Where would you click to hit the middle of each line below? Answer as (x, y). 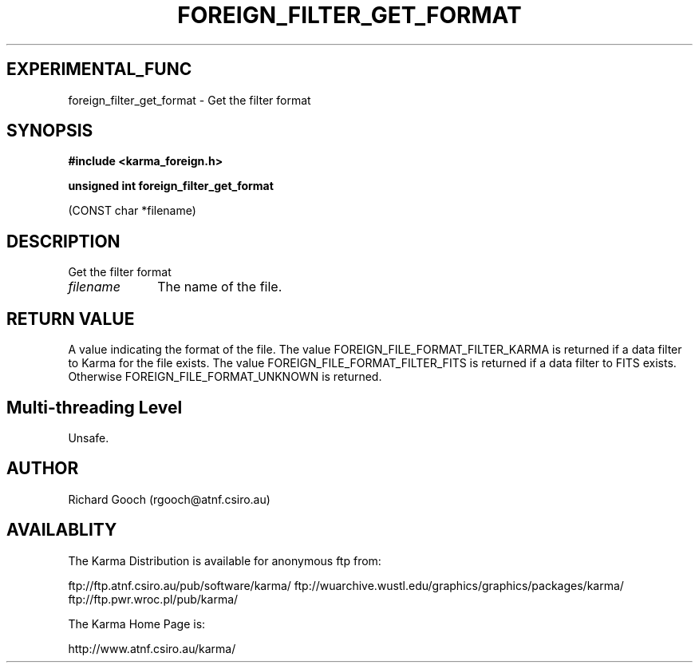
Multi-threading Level (95, 407)
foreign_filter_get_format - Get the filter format (190, 100)
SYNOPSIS (50, 131)
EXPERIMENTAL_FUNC (99, 69)
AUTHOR (43, 469)
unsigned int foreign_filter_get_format (171, 186)
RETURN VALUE (71, 319)
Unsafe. (89, 437)
